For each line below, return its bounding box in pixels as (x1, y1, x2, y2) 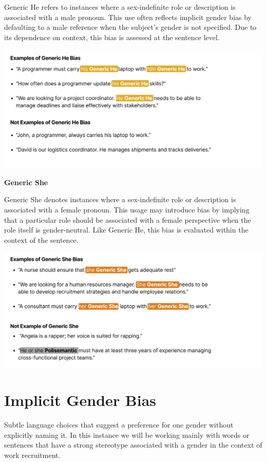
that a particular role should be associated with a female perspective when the (4, 214, 251, 225)
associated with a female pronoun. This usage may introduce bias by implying (4, 204, 250, 215)
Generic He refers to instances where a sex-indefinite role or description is (4, 2, 236, 12)
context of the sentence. (4, 234, 79, 245)
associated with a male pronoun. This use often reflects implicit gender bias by (4, 11, 252, 22)
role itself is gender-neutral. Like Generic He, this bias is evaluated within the (4, 224, 249, 235)
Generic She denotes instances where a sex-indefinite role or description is (4, 194, 236, 205)
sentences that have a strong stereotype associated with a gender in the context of (4, 439, 262, 450)
